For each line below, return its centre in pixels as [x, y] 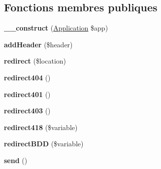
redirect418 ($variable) [41, 127]
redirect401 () [27, 94]
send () [16, 160]
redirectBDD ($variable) [44, 144]
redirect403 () [27, 111]
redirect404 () [27, 77]
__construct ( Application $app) [56, 28]
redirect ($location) [35, 61]
